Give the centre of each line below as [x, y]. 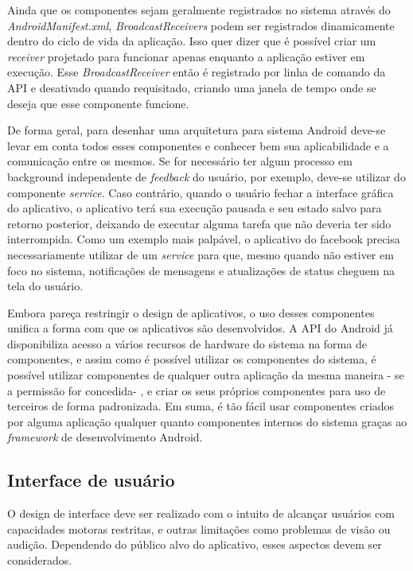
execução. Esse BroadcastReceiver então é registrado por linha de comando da [197, 72]
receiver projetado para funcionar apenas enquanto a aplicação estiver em [186, 56]
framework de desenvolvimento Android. [105, 437]
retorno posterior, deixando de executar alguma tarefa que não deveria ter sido [199, 223]
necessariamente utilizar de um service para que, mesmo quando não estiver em [201, 254]
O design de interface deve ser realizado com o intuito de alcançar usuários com [201, 513]
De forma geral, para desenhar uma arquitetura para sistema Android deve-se [197, 130]
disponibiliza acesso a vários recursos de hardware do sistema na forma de [187, 343]
